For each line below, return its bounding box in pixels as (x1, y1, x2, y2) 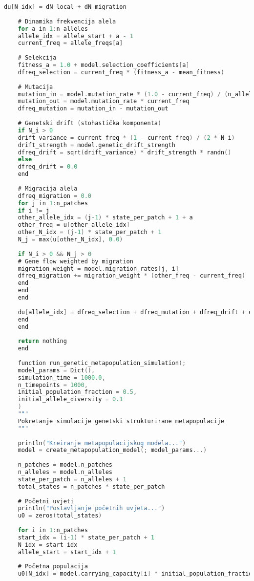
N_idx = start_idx (18, 541, 78, 548)
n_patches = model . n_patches (18, 461, 112, 469)
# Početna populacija (18, 563, 88, 570)
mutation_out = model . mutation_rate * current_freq (18, 98, 190, 105)
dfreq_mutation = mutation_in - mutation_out (18, 105, 169, 112)
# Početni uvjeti (18, 497, 74, 505)
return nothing (18, 338, 67, 345)
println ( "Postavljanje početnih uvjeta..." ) (18, 505, 165, 512)
